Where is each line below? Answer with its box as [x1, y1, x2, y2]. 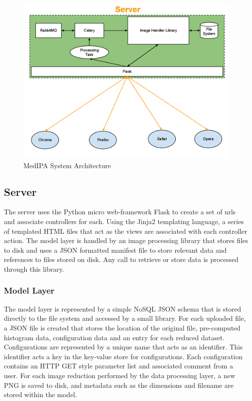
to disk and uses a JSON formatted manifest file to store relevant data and [4, 244, 227, 255]
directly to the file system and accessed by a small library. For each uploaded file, [4, 313, 246, 323]
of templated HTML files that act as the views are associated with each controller [4, 226, 248, 236]
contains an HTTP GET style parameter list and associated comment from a [4, 361, 233, 371]
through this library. [4, 263, 64, 274]
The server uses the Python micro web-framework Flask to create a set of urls [4, 207, 236, 217]
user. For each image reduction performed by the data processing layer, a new [4, 370, 235, 380]
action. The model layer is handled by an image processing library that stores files [4, 235, 249, 245]
